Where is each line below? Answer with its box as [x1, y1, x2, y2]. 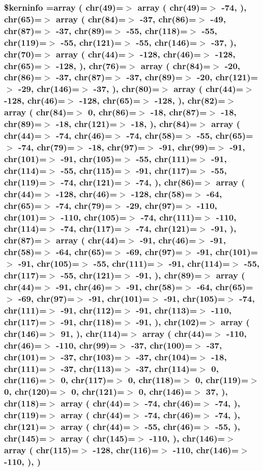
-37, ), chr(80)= [93, 82, 160, 95]
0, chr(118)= [128, 373, 182, 386]
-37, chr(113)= [61, 362, 122, 374]
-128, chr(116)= [93, 443, 159, 456]
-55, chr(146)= [136, 36, 197, 48]
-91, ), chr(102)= [136, 315, 207, 328]
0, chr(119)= [195, 373, 249, 386]
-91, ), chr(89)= [136, 269, 202, 281]
